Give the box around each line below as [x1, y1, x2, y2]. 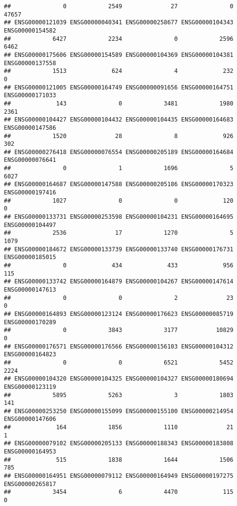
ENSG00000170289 [4, 318, 56, 326]
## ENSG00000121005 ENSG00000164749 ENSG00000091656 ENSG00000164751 [4, 84, 234, 91]
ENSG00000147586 [4, 124, 56, 131]
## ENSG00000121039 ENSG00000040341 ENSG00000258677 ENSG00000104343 [4, 19, 234, 26]
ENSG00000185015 [4, 254, 56, 261]
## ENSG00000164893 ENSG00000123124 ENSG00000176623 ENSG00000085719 [4, 310, 234, 317]
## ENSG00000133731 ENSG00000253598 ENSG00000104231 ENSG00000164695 [4, 213, 234, 221]
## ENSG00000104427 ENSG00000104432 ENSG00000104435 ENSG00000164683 [4, 116, 234, 123]
